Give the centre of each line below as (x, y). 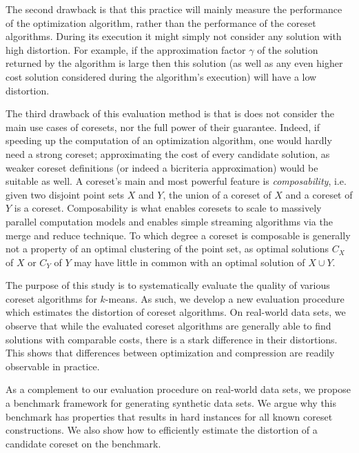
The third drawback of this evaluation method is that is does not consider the (170, 113)
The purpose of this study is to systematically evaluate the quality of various (168, 285)
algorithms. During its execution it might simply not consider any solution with (174, 36)
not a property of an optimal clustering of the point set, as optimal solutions (167, 249)
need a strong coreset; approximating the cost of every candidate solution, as (168, 153)
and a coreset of (319, 194)
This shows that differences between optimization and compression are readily (170, 353)
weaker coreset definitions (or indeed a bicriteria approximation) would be (162, 167)
